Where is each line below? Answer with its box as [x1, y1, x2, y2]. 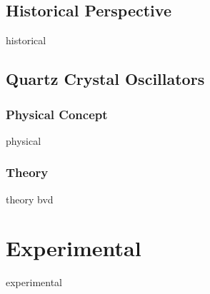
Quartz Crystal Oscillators [6, 68, 205, 90]
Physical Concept [6, 105, 108, 123]
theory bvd [6, 191, 54, 206]
